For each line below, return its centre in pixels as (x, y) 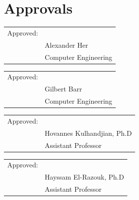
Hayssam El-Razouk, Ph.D (85, 177)
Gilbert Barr (63, 89)
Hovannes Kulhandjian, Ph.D (88, 133)
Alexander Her (67, 45)
